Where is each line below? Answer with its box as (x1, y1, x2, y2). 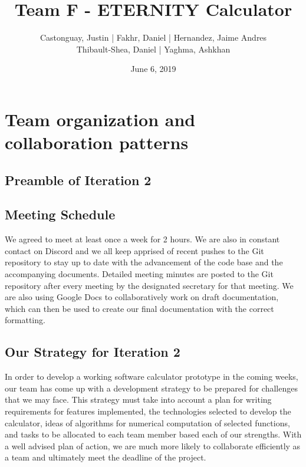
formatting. (5, 314, 45, 326)
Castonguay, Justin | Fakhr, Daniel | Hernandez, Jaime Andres (40, 31, 267, 44)
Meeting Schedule (5, 205, 116, 223)
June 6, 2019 (130, 63, 176, 75)
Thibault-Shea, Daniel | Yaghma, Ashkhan (76, 42, 231, 55)
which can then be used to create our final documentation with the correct (5, 302, 274, 314)
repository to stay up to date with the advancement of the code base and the (5, 256, 283, 268)
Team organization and (5, 107, 196, 131)
